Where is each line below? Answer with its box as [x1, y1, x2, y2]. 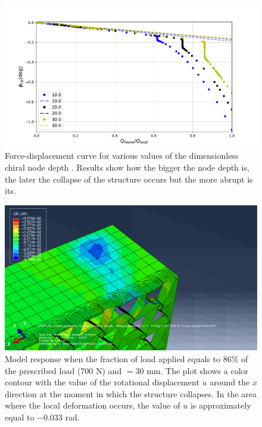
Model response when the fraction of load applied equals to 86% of [5, 353, 248, 365]
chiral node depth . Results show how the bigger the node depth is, [5, 161, 249, 173]
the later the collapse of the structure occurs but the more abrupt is [5, 172, 253, 185]
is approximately [190, 399, 251, 412]
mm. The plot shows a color [146, 364, 249, 376]
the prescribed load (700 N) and [5, 364, 122, 376]
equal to [5, 410, 35, 423]
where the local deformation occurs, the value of [5, 399, 180, 412]
